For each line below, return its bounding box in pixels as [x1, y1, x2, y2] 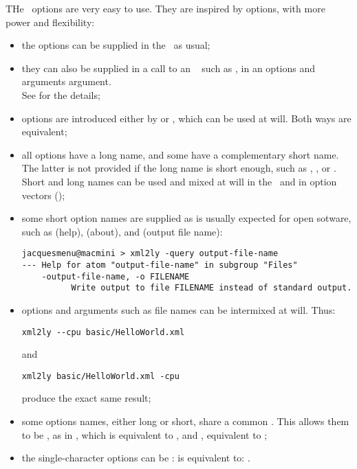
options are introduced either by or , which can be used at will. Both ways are [21, 111, 351, 125]
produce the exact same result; [21, 391, 151, 405]
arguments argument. [21, 74, 111, 89]
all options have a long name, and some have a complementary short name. [21, 147, 339, 161]
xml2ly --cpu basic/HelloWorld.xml [21, 327, 185, 337]
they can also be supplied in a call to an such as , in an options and [21, 60, 316, 75]
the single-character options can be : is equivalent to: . [21, 450, 250, 465]
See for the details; [21, 87, 100, 102]
